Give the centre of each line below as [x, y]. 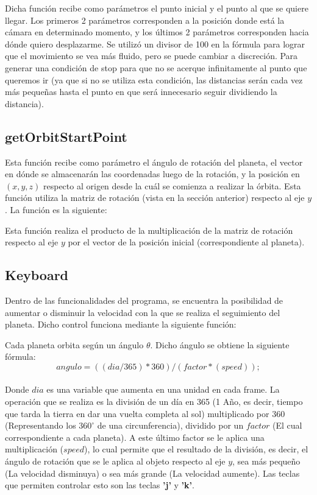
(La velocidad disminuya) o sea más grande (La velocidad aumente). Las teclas [152, 473]
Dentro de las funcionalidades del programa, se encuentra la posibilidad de [144, 300]
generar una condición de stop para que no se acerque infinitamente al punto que [156, 67]
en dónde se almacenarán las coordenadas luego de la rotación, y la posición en [152, 174]
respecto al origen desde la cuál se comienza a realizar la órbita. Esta [172, 185]
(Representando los [41, 425]
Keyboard [37, 275]
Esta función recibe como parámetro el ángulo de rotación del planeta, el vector [154, 162]
